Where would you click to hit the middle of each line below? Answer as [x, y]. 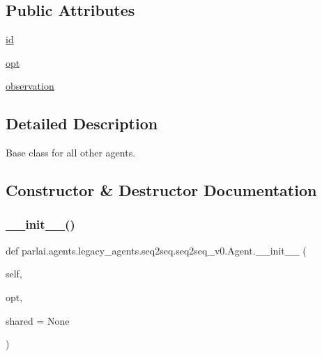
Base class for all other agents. [71, 153]
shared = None [38, 320]
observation [30, 86]
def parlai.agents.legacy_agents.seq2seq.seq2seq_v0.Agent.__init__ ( [156, 250]
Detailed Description [82, 123]
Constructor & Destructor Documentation [161, 190]
